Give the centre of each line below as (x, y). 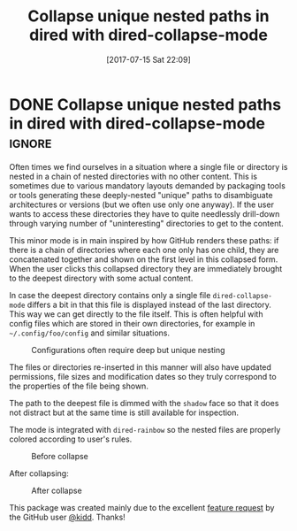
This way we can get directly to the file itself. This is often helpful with (136, 314)
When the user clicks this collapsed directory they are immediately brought (146, 268)
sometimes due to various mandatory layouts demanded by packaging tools (147, 185)
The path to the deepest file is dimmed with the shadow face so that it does (144, 403)
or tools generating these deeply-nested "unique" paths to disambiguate (141, 195)
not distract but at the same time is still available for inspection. (124, 412)
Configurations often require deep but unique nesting (128, 350)
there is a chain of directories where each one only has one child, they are (144, 250)
